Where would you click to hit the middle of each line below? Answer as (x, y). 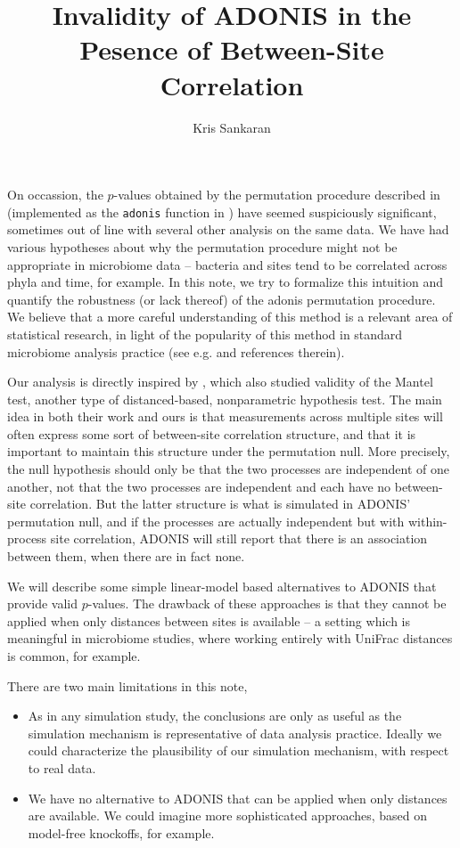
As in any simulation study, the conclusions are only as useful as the (215, 716)
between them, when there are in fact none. (126, 556)
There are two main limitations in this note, (127, 685)
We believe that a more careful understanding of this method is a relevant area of (230, 317)
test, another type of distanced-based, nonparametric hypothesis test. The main (225, 399)
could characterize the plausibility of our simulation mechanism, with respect (238, 750)
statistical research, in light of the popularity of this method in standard (205, 334)
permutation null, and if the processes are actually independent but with (206, 521)
